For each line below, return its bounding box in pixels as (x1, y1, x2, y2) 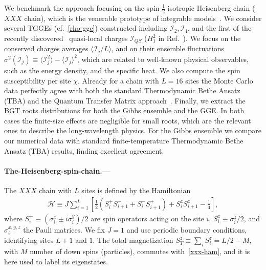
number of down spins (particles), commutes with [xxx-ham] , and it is (30, 245, 250, 256)
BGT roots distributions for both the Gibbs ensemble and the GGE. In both (4, 105, 245, 116)
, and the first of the (187, 23, 252, 33)
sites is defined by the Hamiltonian (81, 185, 191, 196)
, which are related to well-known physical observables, (77, 53, 249, 64)
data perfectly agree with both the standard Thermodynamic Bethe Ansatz (4, 85, 240, 96)
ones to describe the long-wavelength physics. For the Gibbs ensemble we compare (4, 125, 261, 136)
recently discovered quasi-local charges (4, 33, 128, 44)
